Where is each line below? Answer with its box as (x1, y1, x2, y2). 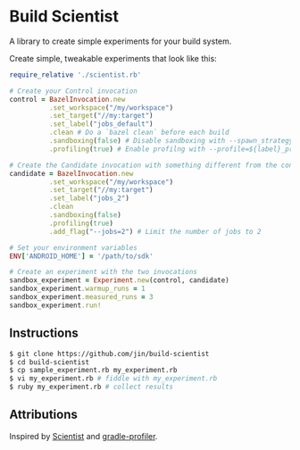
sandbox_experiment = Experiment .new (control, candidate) (9, 276, 229, 285)
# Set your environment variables (9, 243, 138, 252)
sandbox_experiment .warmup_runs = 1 (9, 284, 146, 294)
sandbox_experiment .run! (9, 301, 102, 310)
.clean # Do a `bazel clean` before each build (48, 128, 229, 137)
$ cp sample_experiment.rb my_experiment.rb (9, 366, 178, 375)
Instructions (9, 326, 79, 341)
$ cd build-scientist (9, 357, 90, 367)
